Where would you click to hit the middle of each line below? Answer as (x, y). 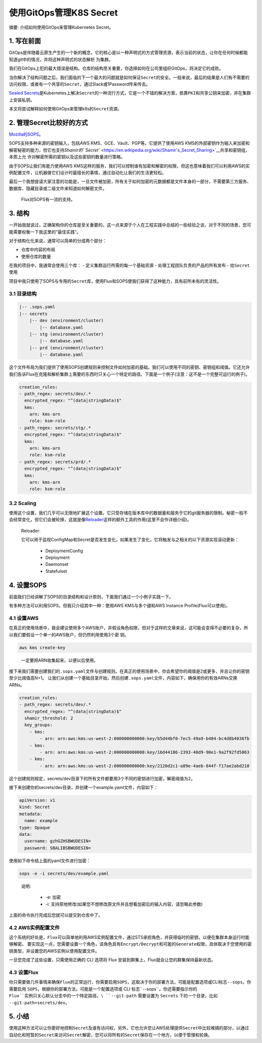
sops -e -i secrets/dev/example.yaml (64, 873)
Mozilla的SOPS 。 (26, 134)
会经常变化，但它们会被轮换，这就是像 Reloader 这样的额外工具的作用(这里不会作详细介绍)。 (100, 520)
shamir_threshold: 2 (49, 718)
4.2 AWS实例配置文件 (34, 928)
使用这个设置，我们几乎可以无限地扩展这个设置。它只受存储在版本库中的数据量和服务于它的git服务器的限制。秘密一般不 (128, 513)
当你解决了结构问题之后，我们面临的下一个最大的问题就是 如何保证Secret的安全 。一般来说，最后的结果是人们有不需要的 (129, 77)
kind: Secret (35, 807)
